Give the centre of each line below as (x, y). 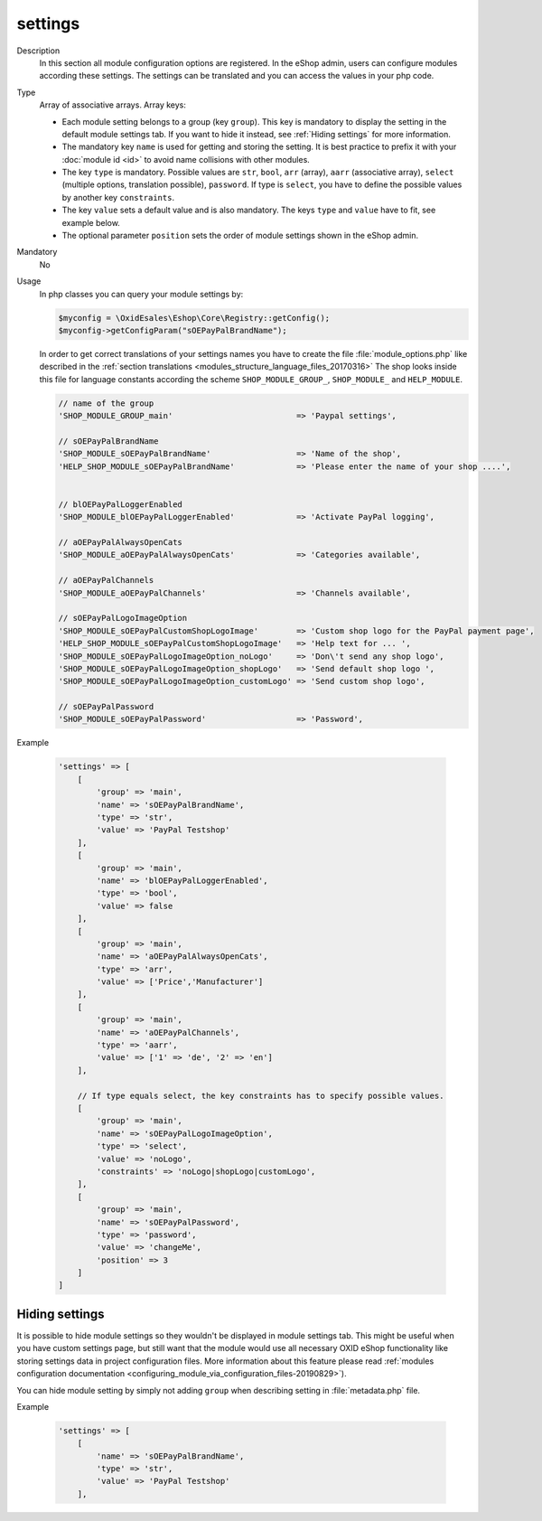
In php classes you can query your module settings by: (141, 294)
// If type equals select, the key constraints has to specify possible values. (261, 1095)
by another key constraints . (118, 197)
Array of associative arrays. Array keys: (113, 105)
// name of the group (106, 403)
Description (38, 51)
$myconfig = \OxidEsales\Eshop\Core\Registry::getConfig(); (194, 318)
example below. (91, 222)
